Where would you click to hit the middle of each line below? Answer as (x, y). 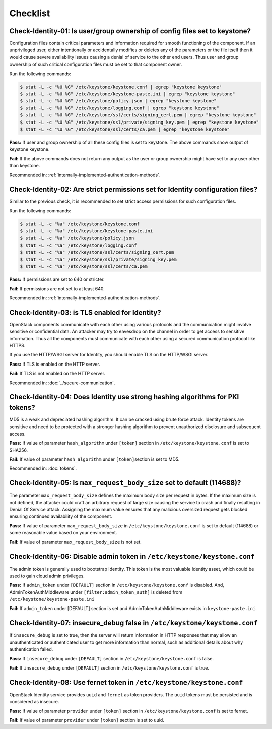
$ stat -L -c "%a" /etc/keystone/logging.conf (78, 245)
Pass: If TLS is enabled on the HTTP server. (55, 364)
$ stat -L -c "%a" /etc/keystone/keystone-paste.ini (86, 231)
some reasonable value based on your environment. (63, 533)
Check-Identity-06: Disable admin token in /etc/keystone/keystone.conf (132, 556)
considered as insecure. (34, 702)
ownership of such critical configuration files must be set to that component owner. (96, 64)
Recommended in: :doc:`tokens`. (43, 468)
